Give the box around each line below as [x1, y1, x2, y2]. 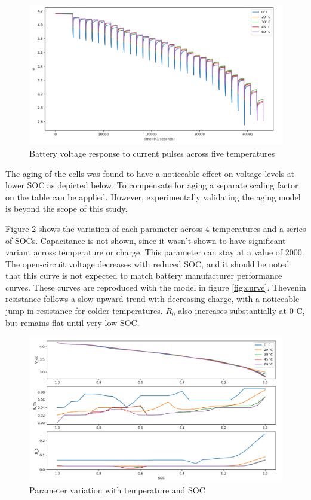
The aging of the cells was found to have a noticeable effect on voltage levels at [5, 167, 295, 179]
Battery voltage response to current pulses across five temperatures [29, 147, 275, 159]
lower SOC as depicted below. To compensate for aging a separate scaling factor [5, 179, 298, 191]
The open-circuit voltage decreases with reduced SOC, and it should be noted [5, 257, 290, 270]
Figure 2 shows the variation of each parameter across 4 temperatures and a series [5, 222, 306, 234]
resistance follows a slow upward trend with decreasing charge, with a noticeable [5, 292, 300, 305]
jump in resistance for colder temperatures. [5, 304, 163, 317]
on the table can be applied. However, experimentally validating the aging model [5, 190, 301, 203]
